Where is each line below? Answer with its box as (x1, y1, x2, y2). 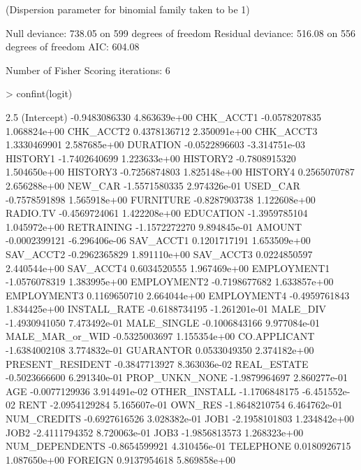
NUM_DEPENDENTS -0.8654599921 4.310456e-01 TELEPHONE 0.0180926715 (6, 439, 351, 453)
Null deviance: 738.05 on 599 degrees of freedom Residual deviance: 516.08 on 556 (6, 25, 355, 40)
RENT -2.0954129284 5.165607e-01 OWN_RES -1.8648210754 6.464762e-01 (18, 397, 343, 412)
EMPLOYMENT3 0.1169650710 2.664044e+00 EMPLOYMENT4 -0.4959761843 (6, 287, 350, 302)
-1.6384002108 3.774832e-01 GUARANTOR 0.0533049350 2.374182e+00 (6, 343, 314, 357)
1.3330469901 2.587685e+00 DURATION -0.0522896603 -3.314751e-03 (6, 137, 305, 152)
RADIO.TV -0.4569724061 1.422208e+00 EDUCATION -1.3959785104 (6, 206, 308, 220)
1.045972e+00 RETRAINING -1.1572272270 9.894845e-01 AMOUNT (6, 219, 302, 234)
